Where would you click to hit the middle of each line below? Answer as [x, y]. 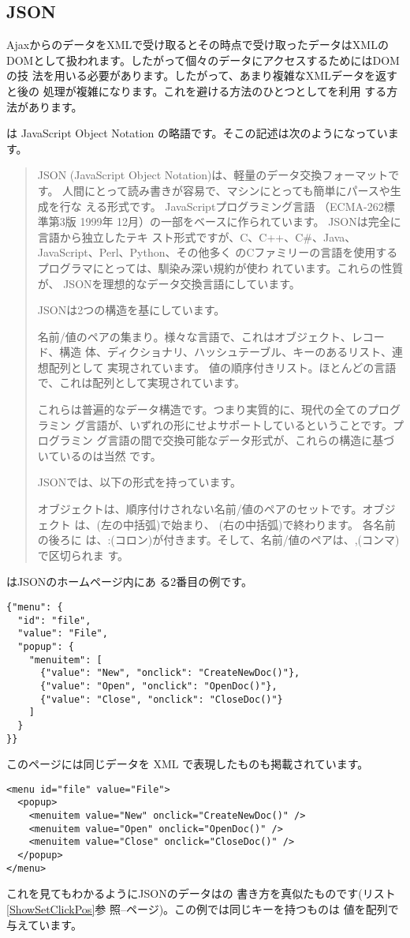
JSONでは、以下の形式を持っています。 [140, 482]
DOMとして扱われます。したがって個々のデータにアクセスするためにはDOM [203, 60]
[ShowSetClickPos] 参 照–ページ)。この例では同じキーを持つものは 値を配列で [203, 909]
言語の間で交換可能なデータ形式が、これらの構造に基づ [251, 440]
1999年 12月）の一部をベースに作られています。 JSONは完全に [240, 221]
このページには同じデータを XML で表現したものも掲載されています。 [188, 764]
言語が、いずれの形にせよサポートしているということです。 [239, 424]
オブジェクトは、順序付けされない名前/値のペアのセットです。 [200, 509]
